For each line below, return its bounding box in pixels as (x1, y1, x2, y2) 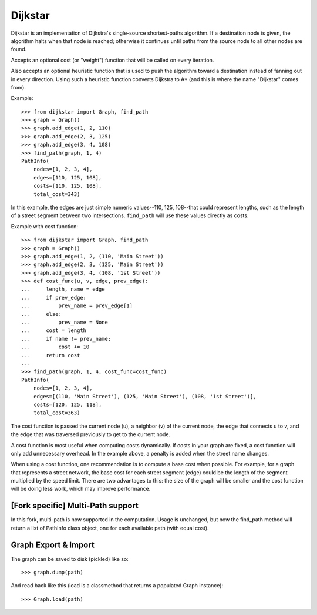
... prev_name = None (21, 319, 109, 326)
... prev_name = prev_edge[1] (21, 302, 133, 309)
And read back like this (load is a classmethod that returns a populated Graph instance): (11, 582, 224, 589)
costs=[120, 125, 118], (33, 401, 102, 408)
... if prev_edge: (21, 294, 87, 301)
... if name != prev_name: (21, 335, 112, 342)
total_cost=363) (33, 410, 80, 416)
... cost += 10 (21, 344, 90, 350)
